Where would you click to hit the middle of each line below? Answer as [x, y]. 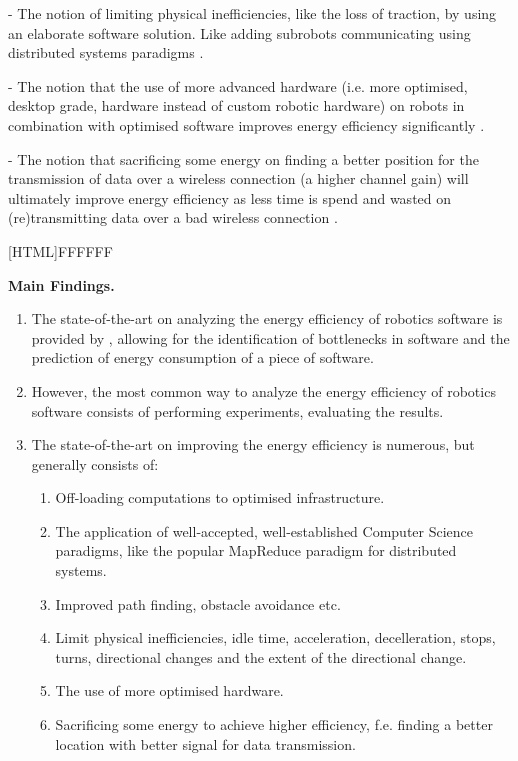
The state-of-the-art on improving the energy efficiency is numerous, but [253, 444]
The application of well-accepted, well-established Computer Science [264, 530]
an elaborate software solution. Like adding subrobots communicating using [239, 32]
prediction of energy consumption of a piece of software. [202, 357]
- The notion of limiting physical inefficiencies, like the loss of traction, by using [252, 13]
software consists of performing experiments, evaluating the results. [237, 410]
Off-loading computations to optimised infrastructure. [220, 497]
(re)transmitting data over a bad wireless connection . [173, 217]
